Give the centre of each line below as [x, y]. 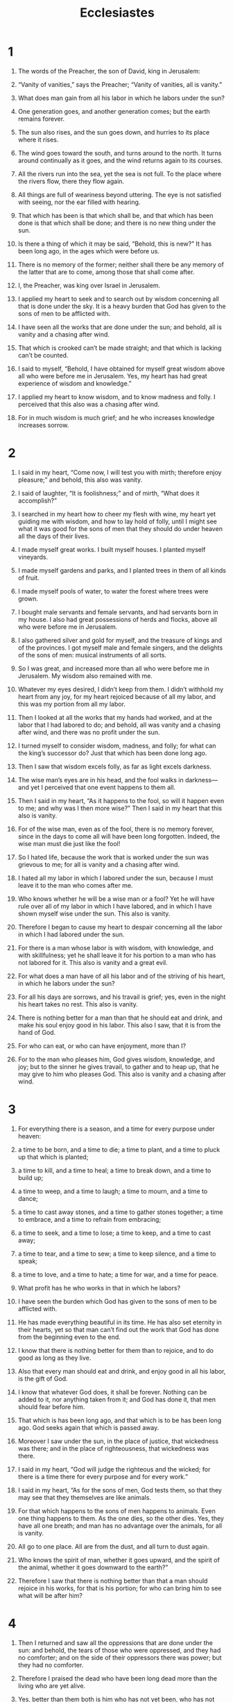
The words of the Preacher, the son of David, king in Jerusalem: [109, 71]
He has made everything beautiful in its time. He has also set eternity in [120, 1322]
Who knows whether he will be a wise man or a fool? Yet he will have [116, 899]
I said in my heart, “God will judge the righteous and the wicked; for [114, 1469]
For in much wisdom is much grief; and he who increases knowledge [116, 417]
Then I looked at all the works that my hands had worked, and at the [115, 717]
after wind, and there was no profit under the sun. [89, 732]
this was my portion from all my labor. [71, 704]
